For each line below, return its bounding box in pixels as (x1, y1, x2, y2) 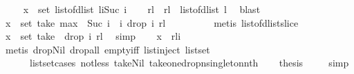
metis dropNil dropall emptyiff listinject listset (5, 42, 210, 56)
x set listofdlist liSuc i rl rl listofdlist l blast (23, 2, 261, 16)
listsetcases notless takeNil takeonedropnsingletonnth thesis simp (29, 56, 349, 70)
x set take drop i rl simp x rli (5, 29, 181, 43)
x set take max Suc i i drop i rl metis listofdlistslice (5, 15, 299, 29)
